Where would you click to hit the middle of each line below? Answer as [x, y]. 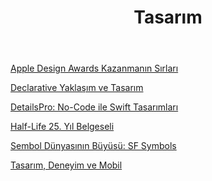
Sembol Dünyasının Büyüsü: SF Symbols [93, 146]
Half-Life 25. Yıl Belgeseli [62, 127]
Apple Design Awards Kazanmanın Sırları [94, 68]
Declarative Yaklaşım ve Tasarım [77, 88]
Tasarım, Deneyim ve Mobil [66, 165]
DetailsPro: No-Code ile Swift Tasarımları [94, 107]
